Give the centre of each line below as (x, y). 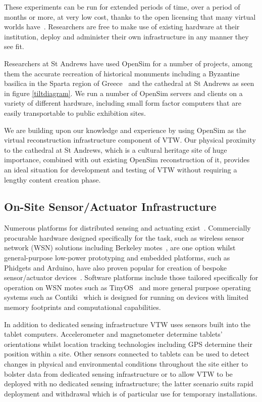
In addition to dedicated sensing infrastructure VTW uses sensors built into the (127, 324)
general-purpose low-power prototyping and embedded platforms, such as (117, 258)
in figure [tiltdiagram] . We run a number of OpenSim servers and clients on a (123, 93)
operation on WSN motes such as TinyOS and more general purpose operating (127, 287)
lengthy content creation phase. (53, 179)
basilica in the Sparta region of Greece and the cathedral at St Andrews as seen (129, 83)
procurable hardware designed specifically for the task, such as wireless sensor (124, 237)
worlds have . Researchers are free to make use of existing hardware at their (122, 27)
